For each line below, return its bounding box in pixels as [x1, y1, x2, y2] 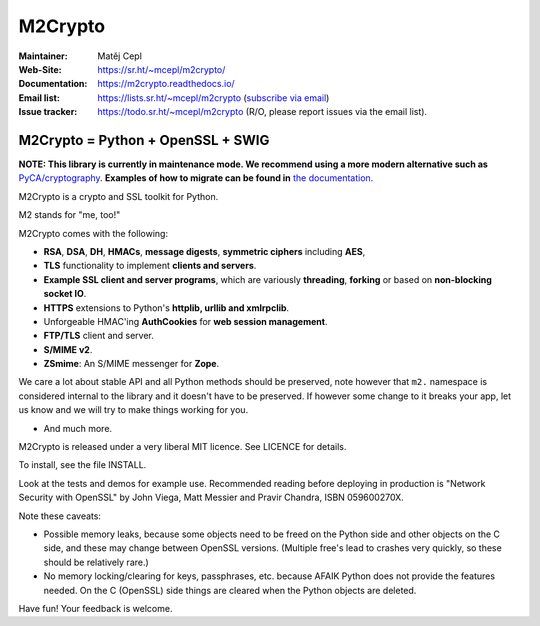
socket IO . [43, 288, 87, 300]
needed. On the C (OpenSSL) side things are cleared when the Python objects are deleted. [43, 584, 417, 596]
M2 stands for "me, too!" [18, 209, 121, 221]
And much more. [43, 422, 113, 434]
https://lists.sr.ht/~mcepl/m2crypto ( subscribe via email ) [97, 91, 330, 104]
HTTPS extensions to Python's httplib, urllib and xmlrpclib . [43, 301, 290, 314]
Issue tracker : [18, 106, 78, 118]
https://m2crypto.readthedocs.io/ [97, 78, 235, 90]
